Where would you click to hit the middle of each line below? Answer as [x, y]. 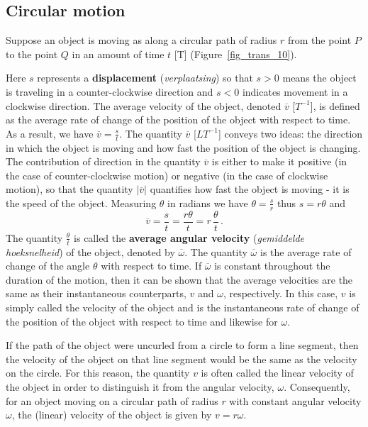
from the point [320, 40]
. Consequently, [317, 387]
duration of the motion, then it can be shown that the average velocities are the [179, 279]
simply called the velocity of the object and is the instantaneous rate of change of [183, 307]
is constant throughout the [272, 266]
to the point [32, 54]
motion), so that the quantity [69, 189]
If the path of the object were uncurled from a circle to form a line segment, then [182, 345]
